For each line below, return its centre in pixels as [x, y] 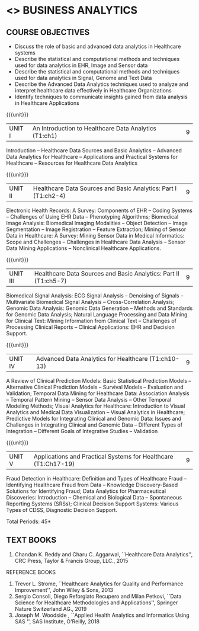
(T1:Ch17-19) [54, 464]
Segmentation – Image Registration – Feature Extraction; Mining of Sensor [96, 229]
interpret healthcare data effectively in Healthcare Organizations [93, 90]
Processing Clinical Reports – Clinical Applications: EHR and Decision [90, 327]
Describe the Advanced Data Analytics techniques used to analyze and [101, 84]
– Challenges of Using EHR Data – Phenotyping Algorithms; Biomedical [92, 217]
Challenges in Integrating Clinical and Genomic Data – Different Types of [94, 425]
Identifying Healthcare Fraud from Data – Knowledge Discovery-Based [92, 485]
